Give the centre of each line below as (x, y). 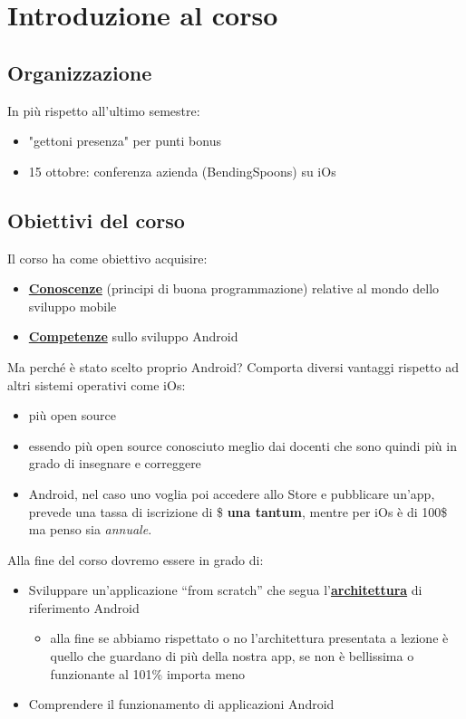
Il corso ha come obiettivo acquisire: (107, 258)
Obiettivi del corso (96, 220)
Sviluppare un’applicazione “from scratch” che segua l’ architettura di (225, 590)
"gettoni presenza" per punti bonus (125, 141)
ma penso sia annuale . (90, 529)
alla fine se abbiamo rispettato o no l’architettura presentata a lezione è (249, 638)
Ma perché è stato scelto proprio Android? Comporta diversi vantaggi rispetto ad (233, 366)
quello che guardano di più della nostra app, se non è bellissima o (232, 656)
